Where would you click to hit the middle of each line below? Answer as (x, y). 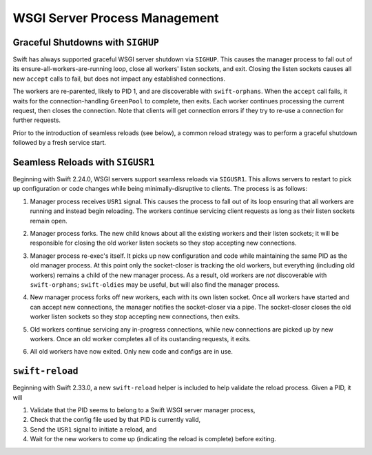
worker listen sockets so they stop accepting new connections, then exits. (135, 316)
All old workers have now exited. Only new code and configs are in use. (132, 352)
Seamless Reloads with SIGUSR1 (84, 162)
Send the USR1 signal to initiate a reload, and (93, 429)
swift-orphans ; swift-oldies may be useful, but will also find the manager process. (155, 285)
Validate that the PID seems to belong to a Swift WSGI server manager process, (143, 410)
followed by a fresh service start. (60, 143)
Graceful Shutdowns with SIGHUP (86, 42)
